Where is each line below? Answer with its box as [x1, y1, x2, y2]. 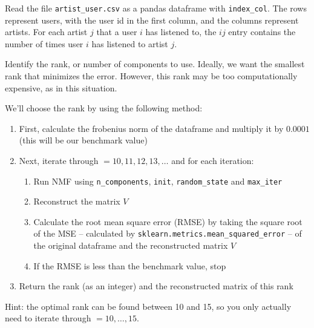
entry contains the [228, 25, 296, 38]
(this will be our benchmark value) [19, 134, 148, 146]
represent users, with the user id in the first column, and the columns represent [5, 13, 299, 26]
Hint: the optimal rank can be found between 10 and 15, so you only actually [5, 300, 292, 312]
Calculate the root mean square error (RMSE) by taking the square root [33, 215, 303, 228]
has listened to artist [91, 37, 168, 50]
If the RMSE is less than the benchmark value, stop [33, 259, 226, 272]
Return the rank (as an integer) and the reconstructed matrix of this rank [19, 280, 293, 292]
